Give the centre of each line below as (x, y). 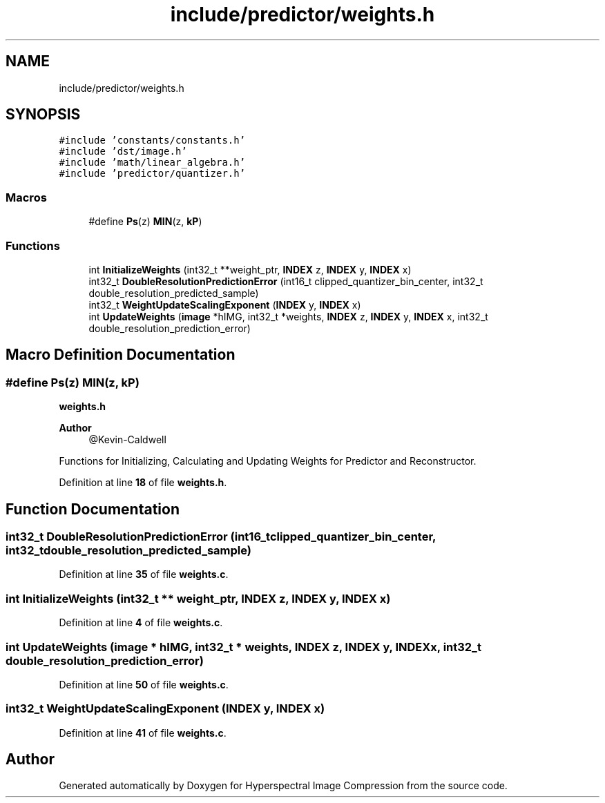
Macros (26, 197)
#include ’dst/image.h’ (123, 152)
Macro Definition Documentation (121, 355)
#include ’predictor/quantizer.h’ (152, 174)
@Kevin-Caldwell (127, 440)
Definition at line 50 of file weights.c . (144, 684)
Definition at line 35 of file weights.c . (144, 574)
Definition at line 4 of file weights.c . (141, 623)
